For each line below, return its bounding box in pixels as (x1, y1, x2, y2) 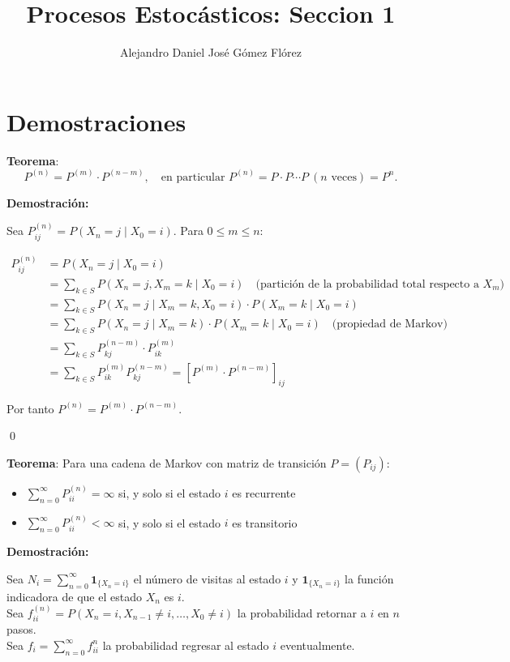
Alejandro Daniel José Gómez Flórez (119, 44, 302, 61)
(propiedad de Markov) (332, 318, 448, 331)
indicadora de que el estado (6, 587, 142, 604)
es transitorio (232, 514, 298, 531)
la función (345, 570, 394, 587)
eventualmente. (280, 636, 355, 653)
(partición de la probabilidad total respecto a (255, 278, 479, 290)
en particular (161, 171, 225, 183)
